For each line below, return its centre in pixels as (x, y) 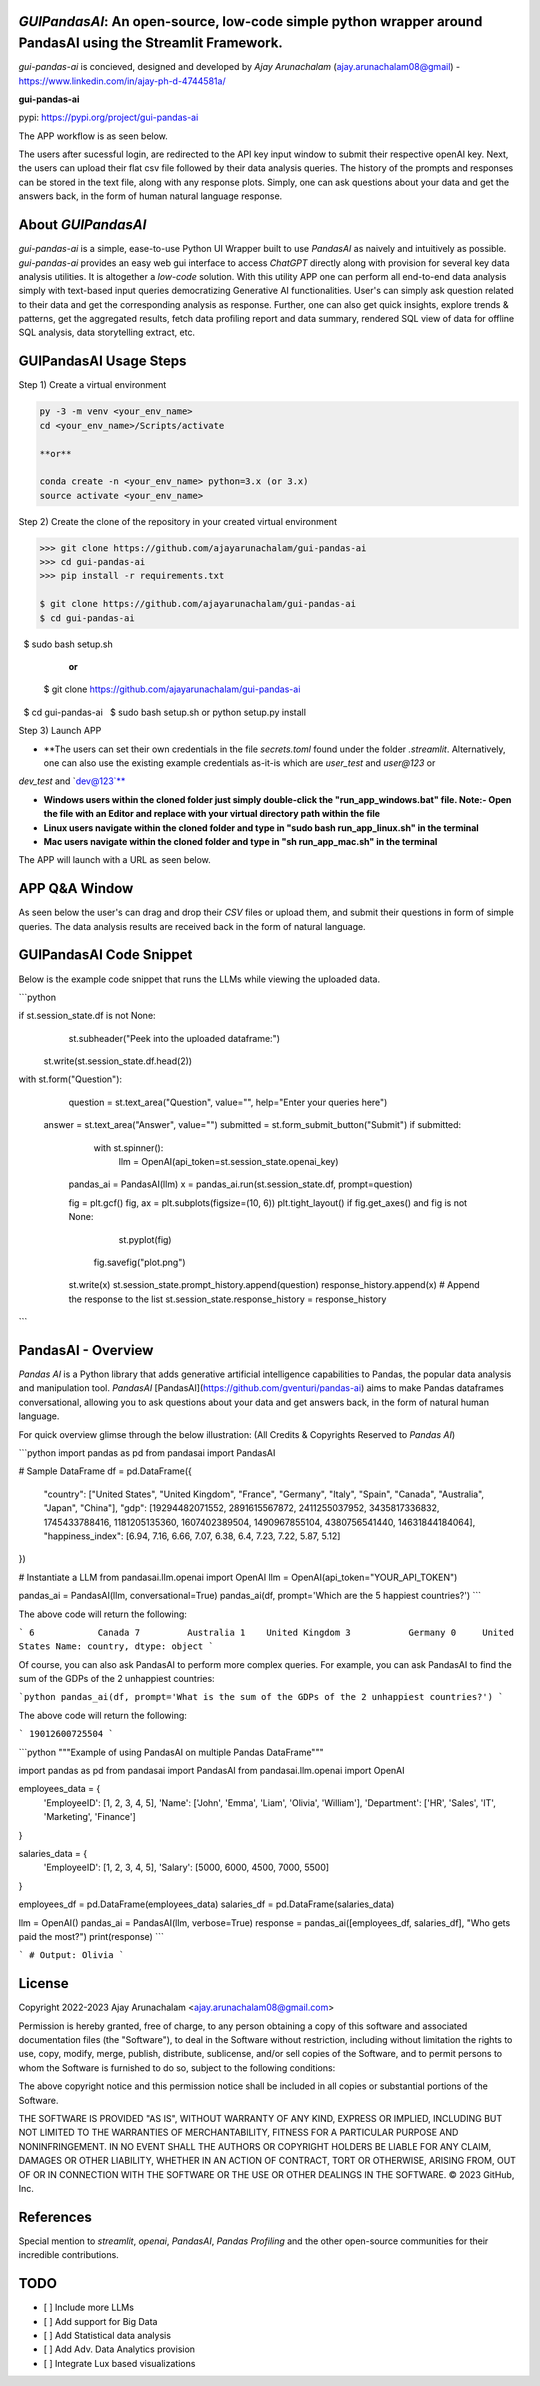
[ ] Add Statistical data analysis (107, 2335)
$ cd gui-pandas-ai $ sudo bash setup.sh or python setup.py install (165, 712)
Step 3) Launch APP (60, 731)
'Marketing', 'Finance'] (90, 1817)
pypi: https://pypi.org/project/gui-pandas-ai (108, 117)
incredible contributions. (68, 2255)
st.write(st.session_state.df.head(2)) (118, 1061)
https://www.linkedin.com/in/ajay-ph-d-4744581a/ (122, 81)
